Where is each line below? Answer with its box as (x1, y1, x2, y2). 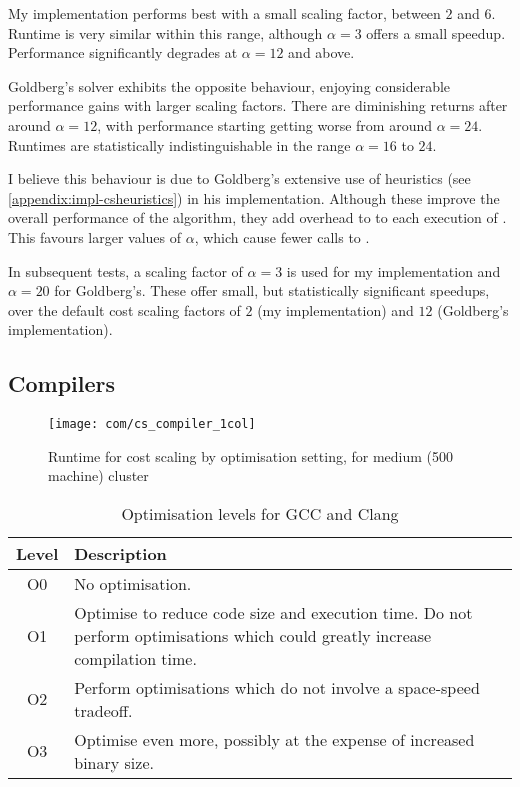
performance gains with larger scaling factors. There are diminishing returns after (8, 95, 508, 116)
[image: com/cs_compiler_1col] (48, 417, 256, 432)
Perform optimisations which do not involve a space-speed (74, 675, 480, 699)
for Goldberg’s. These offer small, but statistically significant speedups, (54, 280, 490, 301)
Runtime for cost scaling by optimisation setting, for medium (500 (48, 445, 454, 466)
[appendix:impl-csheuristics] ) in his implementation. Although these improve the (8, 187, 500, 208)
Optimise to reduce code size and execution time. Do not (74, 600, 473, 624)
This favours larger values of (8, 226, 182, 247)
